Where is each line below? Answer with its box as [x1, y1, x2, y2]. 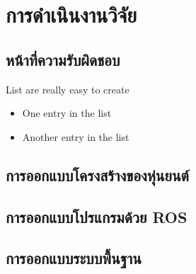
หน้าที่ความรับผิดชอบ [6, 48, 120, 70]
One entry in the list [22, 105, 112, 120]
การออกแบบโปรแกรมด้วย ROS [6, 205, 188, 227]
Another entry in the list [22, 129, 129, 144]
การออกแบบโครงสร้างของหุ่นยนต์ [6, 164, 189, 185]
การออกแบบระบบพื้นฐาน [6, 247, 142, 269]
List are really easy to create [6, 81, 129, 96]
